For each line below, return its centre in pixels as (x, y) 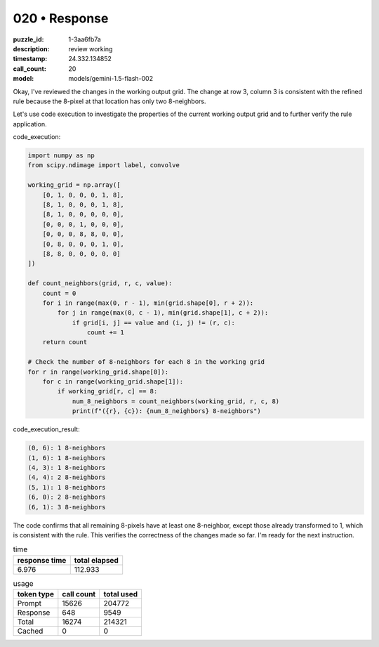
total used (121, 594)
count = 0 (59, 293)
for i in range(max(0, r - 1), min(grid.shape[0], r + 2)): (148, 303)
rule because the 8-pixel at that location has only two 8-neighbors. (109, 101)
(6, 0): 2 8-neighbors (67, 497)
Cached (30, 631)
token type (35, 594)
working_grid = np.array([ (74, 185)
